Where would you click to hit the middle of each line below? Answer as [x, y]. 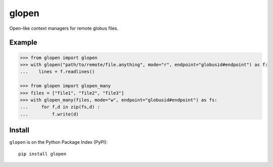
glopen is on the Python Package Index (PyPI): [59, 142]
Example [23, 43]
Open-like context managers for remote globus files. [64, 28]
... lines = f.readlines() [57, 72]
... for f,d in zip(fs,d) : [60, 107]
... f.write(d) [50, 114]
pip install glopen [42, 154]
